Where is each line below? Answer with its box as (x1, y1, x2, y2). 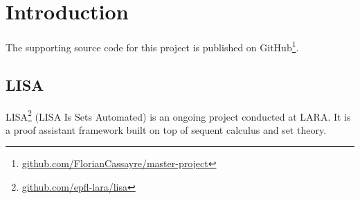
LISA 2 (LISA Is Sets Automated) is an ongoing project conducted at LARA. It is (6, 107, 351, 123)
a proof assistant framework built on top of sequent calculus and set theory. (6, 122, 327, 137)
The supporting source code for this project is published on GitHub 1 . (6, 38, 299, 54)
